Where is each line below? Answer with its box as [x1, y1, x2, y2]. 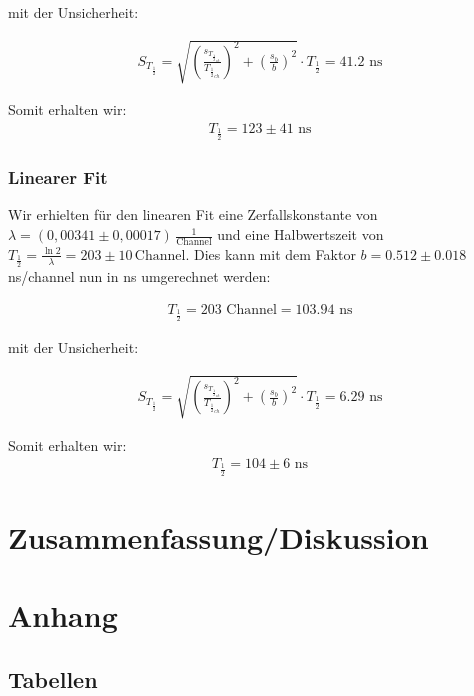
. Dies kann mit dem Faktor [185, 243, 356, 264]
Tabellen [8, 663, 98, 694]
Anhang [8, 595, 118, 636]
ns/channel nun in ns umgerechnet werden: [8, 266, 271, 287]
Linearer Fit [8, 165, 108, 190]
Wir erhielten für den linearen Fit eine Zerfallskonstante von [8, 204, 378, 225]
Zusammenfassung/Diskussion [8, 516, 429, 557]
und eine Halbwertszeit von [217, 224, 384, 245]
